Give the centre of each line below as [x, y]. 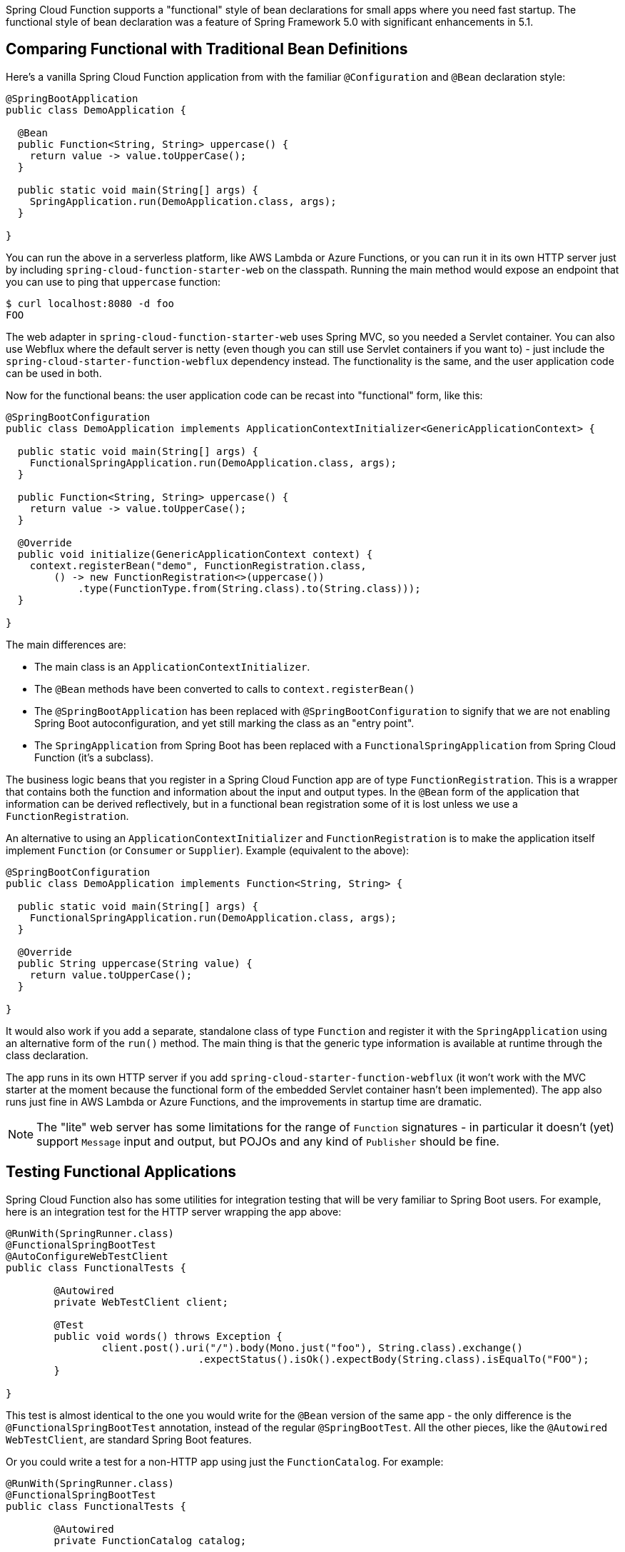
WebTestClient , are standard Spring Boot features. [129, 1439]
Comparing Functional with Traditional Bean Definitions [207, 49]
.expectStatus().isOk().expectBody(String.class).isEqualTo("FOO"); [393, 1359]
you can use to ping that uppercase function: [113, 281]
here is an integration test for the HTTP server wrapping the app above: [174, 1211]
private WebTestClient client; [141, 1302]
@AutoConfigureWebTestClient [87, 1256]
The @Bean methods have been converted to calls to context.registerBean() [225, 689]
